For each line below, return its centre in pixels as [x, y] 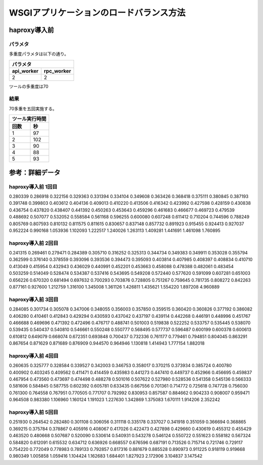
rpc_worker [58, 71]
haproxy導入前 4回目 [34, 356]
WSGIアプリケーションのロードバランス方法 [97, 13]
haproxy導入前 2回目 [34, 243]
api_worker [25, 71]
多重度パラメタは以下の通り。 [39, 54]
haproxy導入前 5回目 [34, 412]
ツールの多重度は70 [29, 86]
